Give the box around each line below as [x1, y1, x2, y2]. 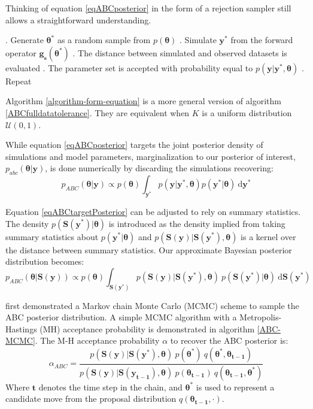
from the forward [230, 34, 293, 46]
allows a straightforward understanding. [5, 13, 151, 26]
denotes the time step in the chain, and [38, 380, 183, 393]
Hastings [5, 322, 37, 335]
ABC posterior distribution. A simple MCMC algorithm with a [5, 311, 237, 323]
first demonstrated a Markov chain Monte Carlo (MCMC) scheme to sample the [5, 299, 299, 311]
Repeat [5, 74, 32, 87]
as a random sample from [57, 34, 151, 46]
